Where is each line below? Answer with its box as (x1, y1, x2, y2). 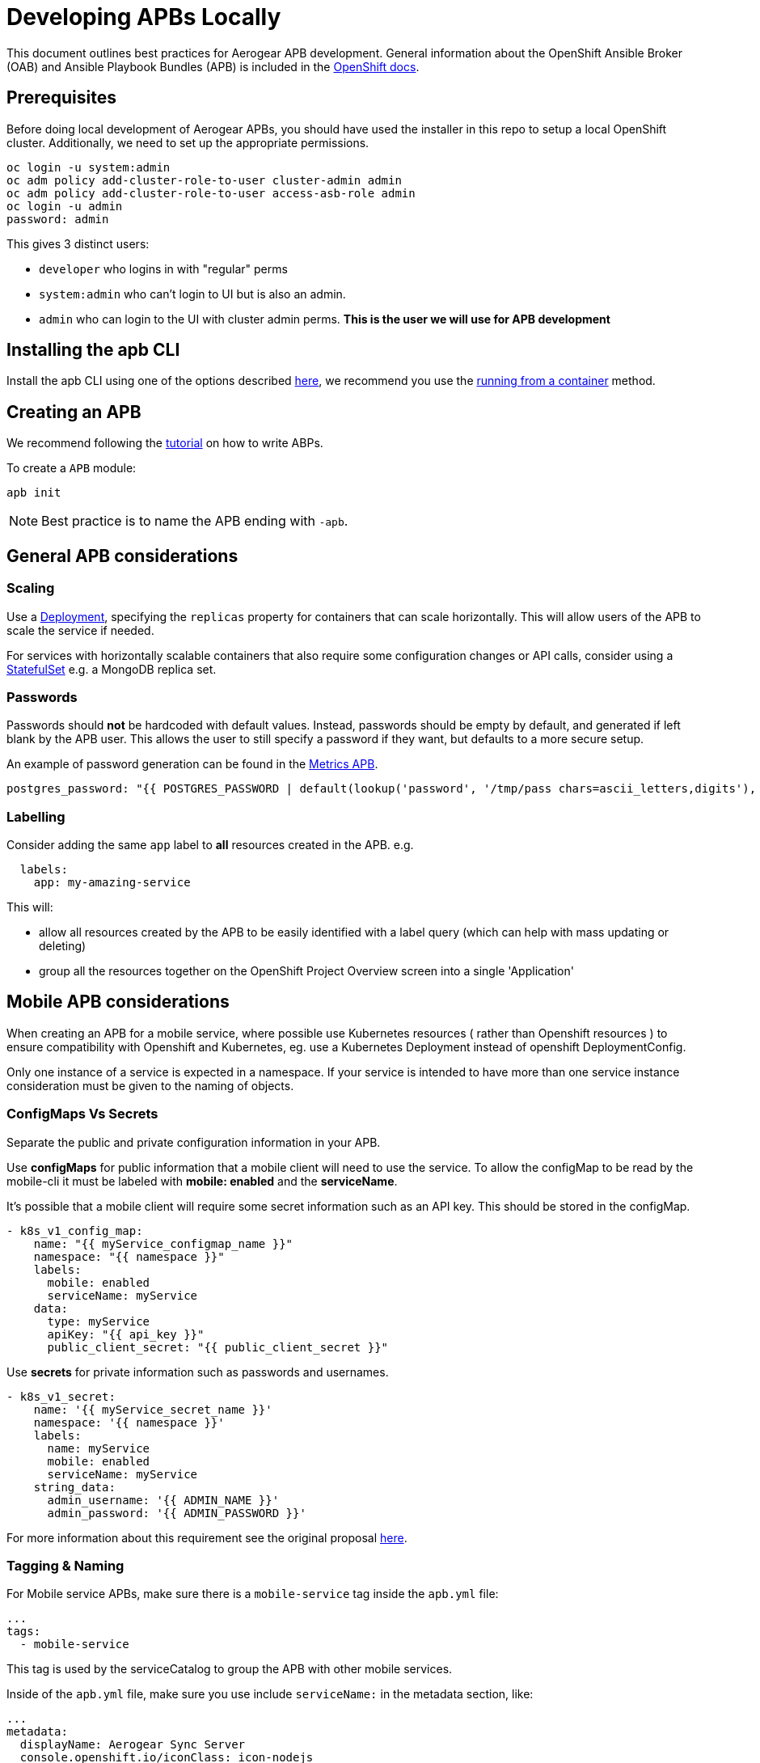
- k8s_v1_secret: (6, 1389, 116, 1403)
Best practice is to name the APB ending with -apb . (41, 513, 348, 530)
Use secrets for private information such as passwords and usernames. (6, 1364, 389, 1379)
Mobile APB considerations (6, 991, 230, 1013)
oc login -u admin (6, 199, 123, 213)
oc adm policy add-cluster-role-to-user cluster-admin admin (6, 173, 402, 187)
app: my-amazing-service (33, 876, 191, 889)
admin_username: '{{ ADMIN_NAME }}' (47, 1493, 280, 1507)
